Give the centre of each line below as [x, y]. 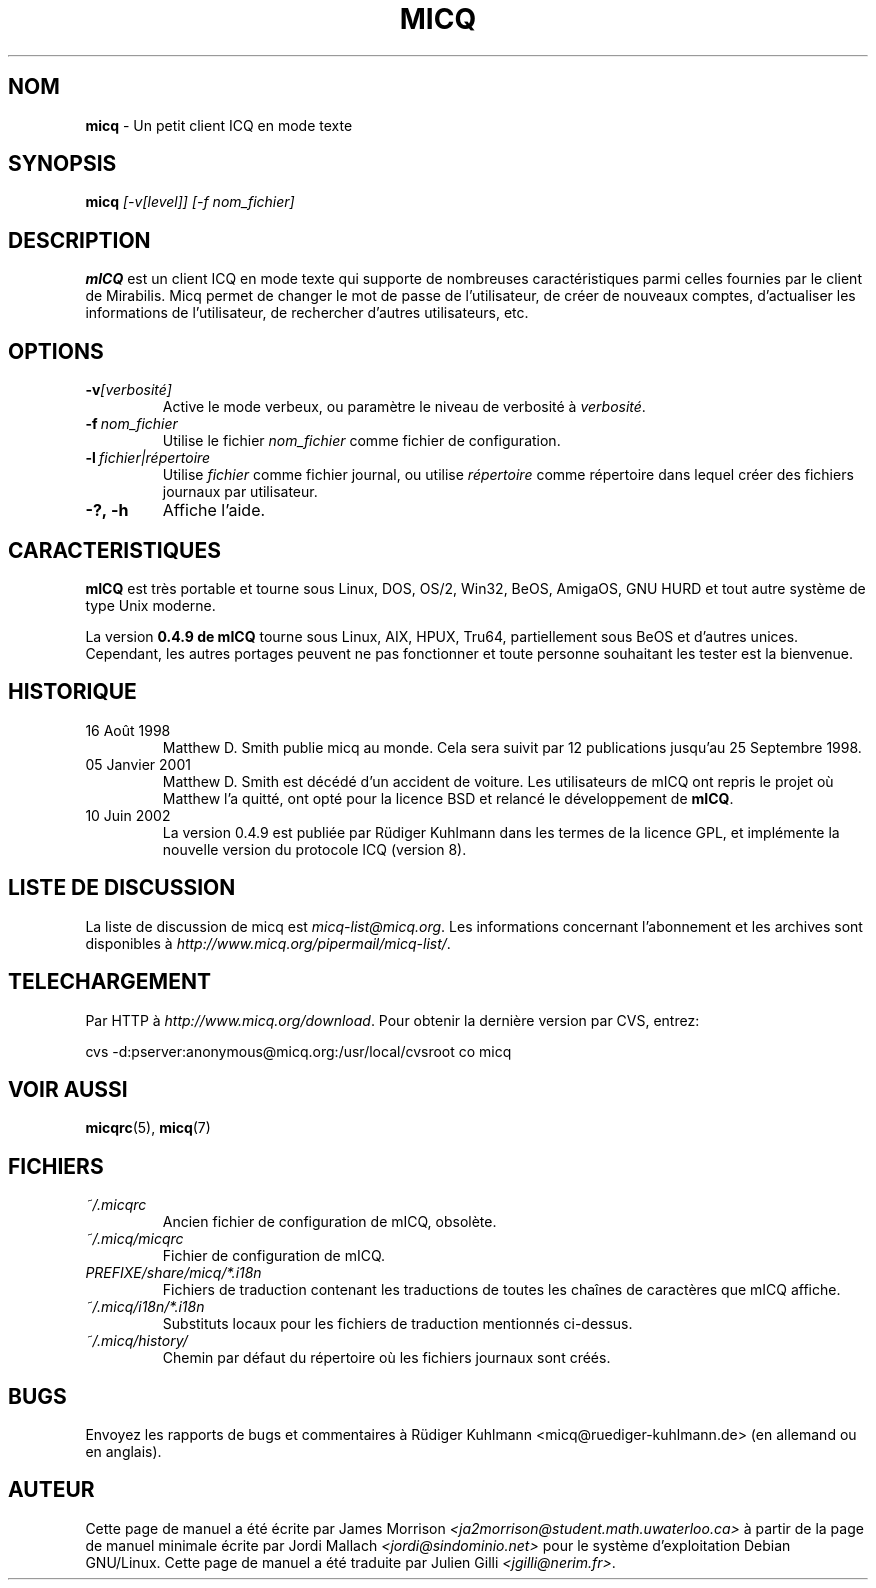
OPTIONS [56, 351]
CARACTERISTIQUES [114, 550]
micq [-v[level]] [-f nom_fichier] [190, 202]
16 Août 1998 [128, 730]
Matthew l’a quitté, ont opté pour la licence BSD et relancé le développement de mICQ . [448, 798]
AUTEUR [51, 1490]
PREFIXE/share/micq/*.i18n [173, 1273]
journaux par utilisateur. [240, 492]
